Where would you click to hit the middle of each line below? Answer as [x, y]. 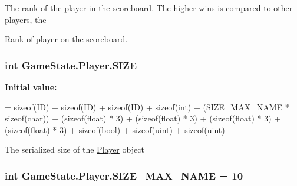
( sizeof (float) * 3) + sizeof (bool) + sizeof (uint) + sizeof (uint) [115, 129]
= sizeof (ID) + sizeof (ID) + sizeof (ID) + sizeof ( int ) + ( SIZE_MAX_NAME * [147, 106]
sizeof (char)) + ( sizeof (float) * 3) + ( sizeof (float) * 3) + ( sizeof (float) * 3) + [143, 118]
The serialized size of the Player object [75, 149]
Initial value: [31, 87]
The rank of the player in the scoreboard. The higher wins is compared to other [149, 8]
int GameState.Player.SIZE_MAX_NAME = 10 [124, 175]
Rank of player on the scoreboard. [66, 39]
